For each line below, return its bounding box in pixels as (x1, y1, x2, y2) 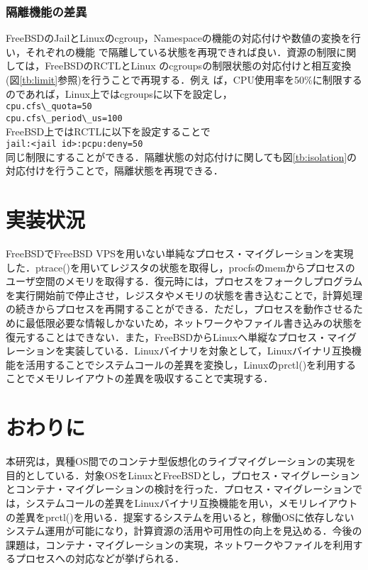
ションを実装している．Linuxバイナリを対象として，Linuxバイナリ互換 (25, 343, 352, 358)
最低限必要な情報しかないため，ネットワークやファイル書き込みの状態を (25, 315, 363, 330)
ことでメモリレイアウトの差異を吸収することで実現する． (6, 371, 274, 386)
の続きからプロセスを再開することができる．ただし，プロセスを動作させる (6, 301, 353, 316)
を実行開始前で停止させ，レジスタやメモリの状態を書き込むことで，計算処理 (6, 287, 363, 302)
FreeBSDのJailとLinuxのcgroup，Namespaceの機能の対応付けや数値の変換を (6, 30, 351, 45)
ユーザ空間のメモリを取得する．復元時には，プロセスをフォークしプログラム (6, 274, 363, 289)
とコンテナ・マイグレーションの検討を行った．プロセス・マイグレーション (6, 481, 352, 496)
